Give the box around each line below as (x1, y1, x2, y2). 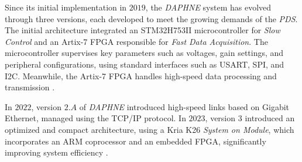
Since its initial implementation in (5, 1, 127, 13)
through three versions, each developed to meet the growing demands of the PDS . (5, 12, 298, 24)
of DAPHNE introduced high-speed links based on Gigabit (79, 100, 290, 112)
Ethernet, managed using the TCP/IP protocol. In (5, 112, 186, 124)
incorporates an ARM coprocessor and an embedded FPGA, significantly (5, 135, 266, 147)
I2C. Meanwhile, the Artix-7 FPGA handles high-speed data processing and (5, 69, 277, 82)
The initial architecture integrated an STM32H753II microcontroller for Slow (5, 24, 280, 36)
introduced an (245, 112, 295, 124)
